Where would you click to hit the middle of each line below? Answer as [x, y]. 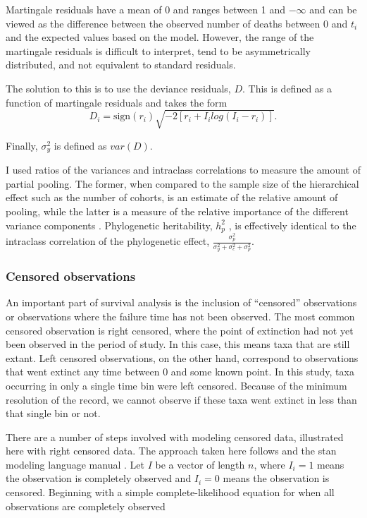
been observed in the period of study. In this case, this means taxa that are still [178, 344]
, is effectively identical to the [292, 225]
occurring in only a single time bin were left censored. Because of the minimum [176, 385]
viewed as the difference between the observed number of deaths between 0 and [177, 23]
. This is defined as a [287, 88]
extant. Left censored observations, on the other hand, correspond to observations [182, 357]
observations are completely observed [86, 506]
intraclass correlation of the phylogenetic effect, [108, 241]
